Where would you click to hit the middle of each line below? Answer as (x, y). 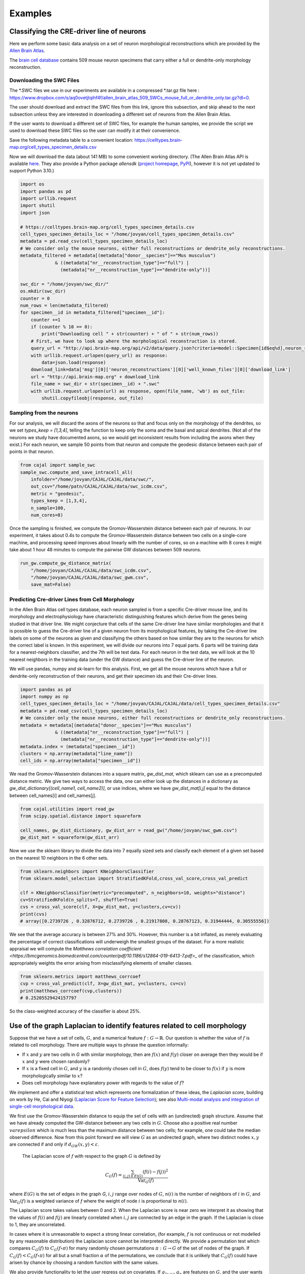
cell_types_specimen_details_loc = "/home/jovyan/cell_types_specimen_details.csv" (127, 234)
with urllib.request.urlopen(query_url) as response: (99, 355)
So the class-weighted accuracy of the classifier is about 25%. (75, 1011)
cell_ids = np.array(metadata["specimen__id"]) (80, 761)
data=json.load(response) (74, 363)
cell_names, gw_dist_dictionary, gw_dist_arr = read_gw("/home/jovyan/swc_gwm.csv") (129, 830)
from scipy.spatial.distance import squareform (80, 816)
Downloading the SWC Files (44, 80)
